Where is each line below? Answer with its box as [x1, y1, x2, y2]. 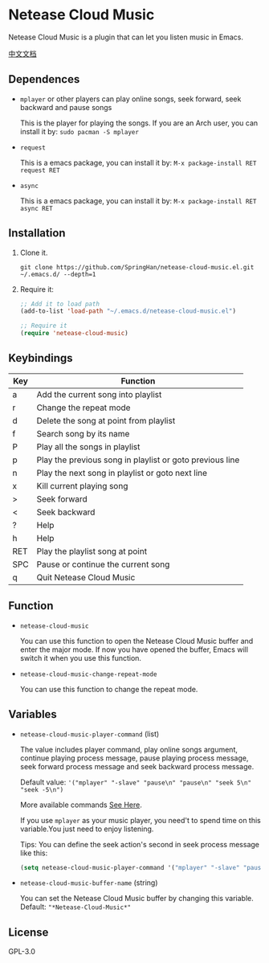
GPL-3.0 [8, 947, 36, 957]
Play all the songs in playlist [36, 441, 141, 452]
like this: [19, 848, 48, 858]
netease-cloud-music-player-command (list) [19, 729, 160, 739]
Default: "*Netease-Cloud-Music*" [19, 902, 131, 912]
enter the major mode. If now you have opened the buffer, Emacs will [19, 645, 249, 654]
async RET [19, 204, 54, 212]
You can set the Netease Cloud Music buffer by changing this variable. [19, 894, 255, 904]
